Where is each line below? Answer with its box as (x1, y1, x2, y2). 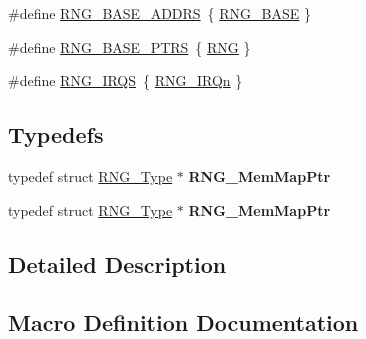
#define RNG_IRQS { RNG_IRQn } (8, 70, 243, 91)
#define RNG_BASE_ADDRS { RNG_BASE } (8, 3, 311, 23)
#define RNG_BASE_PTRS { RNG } (8, 36, 251, 57)
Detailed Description (8, 248, 227, 279)
